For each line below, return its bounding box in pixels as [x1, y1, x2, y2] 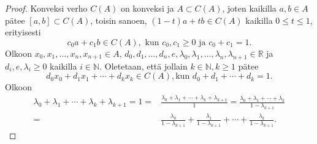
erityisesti [5, 26, 41, 38]
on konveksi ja [120, 2, 174, 14]
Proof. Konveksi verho [5, 2, 88, 14]
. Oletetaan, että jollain [99, 59, 188, 72]
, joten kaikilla [222, 2, 277, 14]
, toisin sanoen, [90, 13, 147, 26]
